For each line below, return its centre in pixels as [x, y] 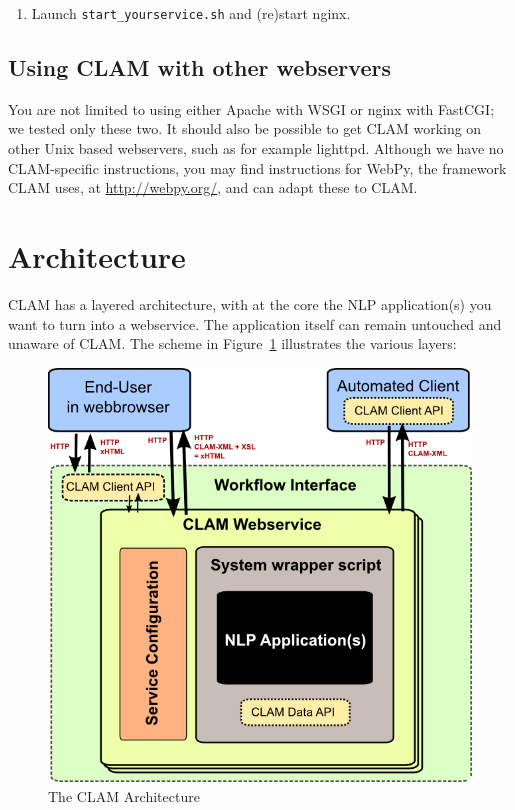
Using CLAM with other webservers [199, 67]
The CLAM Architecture [124, 796]
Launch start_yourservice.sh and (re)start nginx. [191, 13]
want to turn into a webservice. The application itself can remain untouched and [255, 323]
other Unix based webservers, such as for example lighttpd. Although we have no [256, 148]
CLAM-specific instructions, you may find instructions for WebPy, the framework [257, 167]
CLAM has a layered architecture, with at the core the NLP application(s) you [250, 303]
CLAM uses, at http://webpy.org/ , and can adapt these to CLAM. [213, 187]
